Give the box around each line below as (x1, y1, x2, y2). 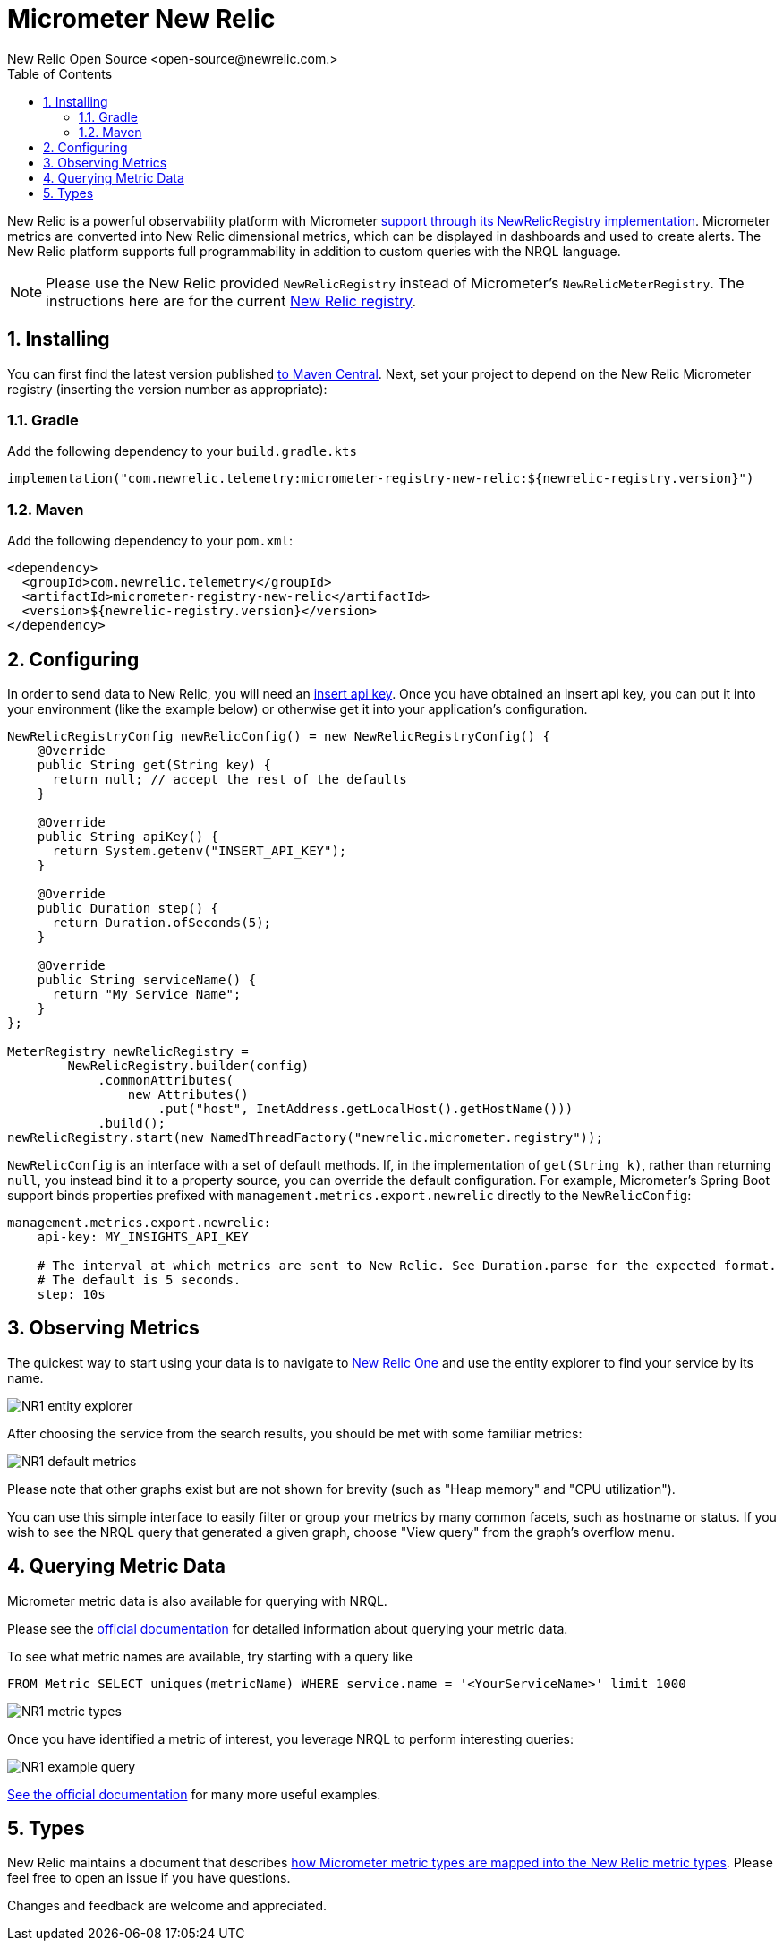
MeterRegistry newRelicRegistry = (7, 1043, 249, 1059)
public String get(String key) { (37, 757, 272, 772)
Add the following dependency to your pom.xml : (7, 533, 294, 549)
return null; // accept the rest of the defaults (52, 771, 407, 786)
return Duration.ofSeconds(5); (52, 914, 272, 930)
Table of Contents (7, 65, 113, 82)
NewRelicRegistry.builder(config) (67, 1058, 310, 1073)
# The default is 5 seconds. (37, 1272, 242, 1287)
